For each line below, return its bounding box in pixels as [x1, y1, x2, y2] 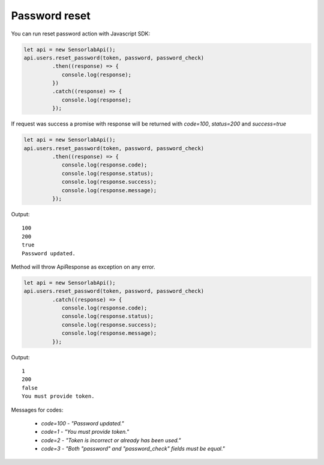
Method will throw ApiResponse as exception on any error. [11, 263, 155, 270]
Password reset [11, 9, 91, 22]
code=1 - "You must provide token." [41, 428, 129, 436]
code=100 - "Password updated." [41, 419, 124, 427]
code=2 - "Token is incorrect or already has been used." [41, 436, 181, 444]
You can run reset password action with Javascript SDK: [11, 30, 150, 37]
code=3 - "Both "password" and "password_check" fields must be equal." [41, 445, 225, 452]
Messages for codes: [11, 406, 64, 413]
